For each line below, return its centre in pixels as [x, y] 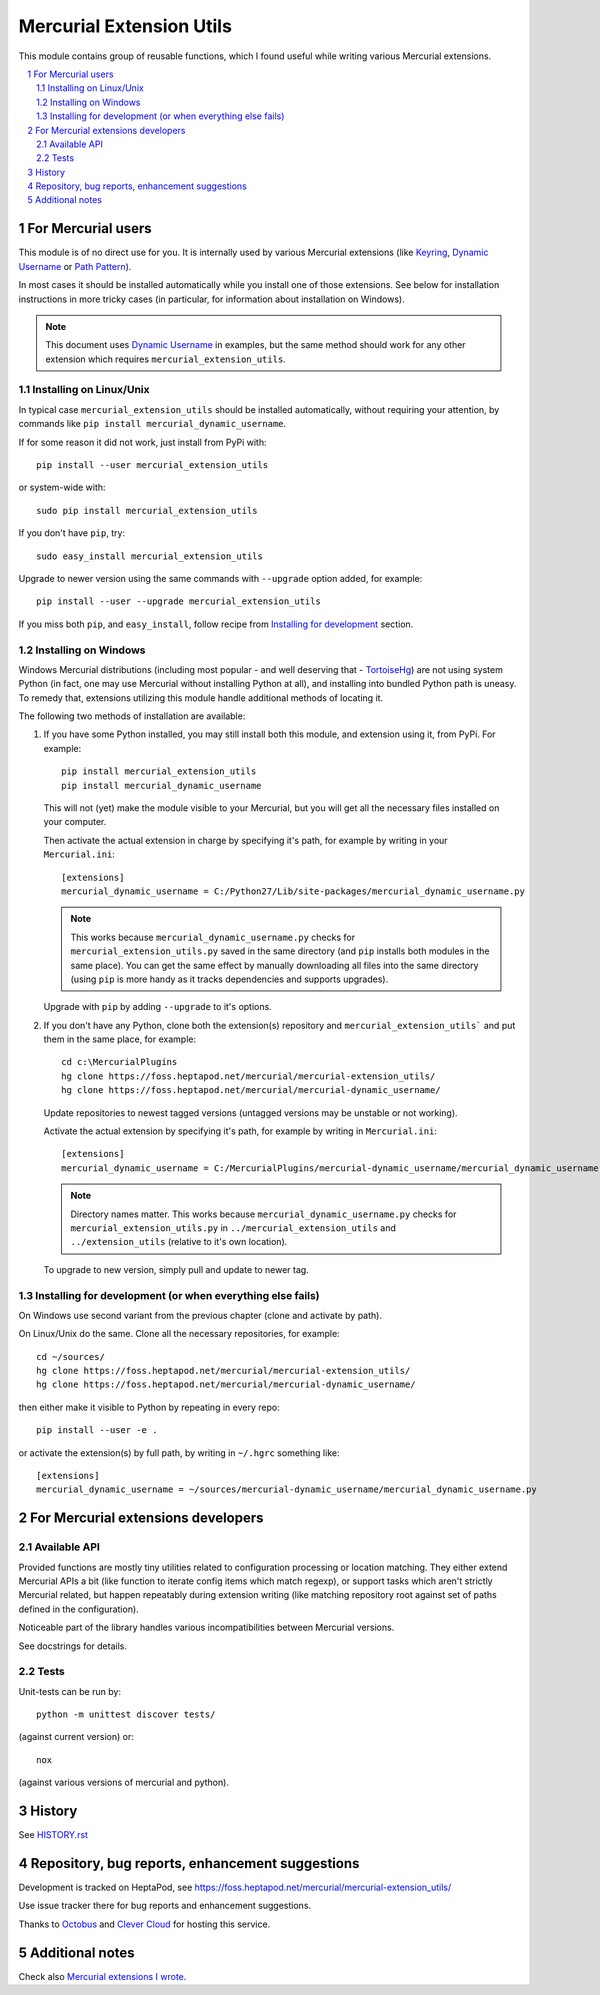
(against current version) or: [76, 1737]
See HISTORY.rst [53, 1835]
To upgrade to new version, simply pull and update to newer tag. [176, 1269]
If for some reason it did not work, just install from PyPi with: [142, 442]
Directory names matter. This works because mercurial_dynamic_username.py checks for [263, 1214]
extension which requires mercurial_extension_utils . [166, 359]
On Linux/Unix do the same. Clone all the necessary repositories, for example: [179, 1334]
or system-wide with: [62, 487]
